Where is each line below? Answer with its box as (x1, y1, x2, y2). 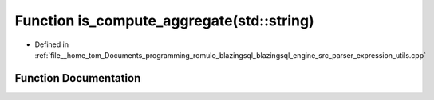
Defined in (34, 40, 69, 49)
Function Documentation (14, 71, 141, 85)
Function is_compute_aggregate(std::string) (14, 12, 314, 29)
